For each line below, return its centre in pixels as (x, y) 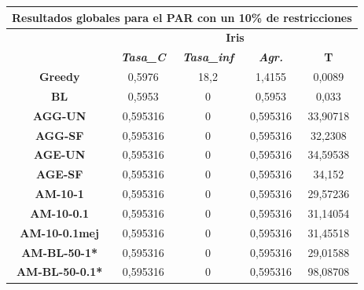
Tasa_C (143, 57)
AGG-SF (59, 135)
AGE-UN (59, 154)
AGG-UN (59, 115)
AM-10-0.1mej (59, 232)
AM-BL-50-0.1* (59, 272)
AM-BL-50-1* (60, 252)
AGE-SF (59, 174)
